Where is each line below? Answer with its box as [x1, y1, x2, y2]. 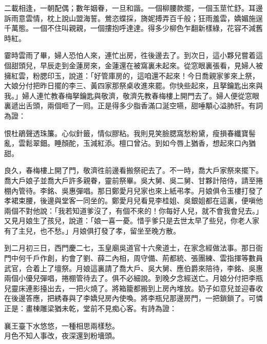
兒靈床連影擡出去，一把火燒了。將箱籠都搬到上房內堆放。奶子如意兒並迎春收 [4, 282, 263, 293]
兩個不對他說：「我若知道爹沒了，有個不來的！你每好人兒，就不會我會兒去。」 [4, 205, 263, 216]
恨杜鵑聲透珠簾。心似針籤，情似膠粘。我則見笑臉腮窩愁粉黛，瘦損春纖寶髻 [4, 127, 256, 138]
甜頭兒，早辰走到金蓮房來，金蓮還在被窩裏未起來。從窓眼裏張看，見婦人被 [11, 60, 263, 70]
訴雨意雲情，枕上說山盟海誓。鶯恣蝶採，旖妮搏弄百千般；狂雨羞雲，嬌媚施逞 [4, 12, 263, 23]
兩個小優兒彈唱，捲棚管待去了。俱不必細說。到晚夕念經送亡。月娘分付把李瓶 [4, 273, 263, 283]
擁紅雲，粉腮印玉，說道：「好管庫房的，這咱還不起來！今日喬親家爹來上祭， [4, 70, 259, 81]
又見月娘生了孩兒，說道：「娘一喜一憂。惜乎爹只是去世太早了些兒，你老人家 [4, 215, 259, 226]
